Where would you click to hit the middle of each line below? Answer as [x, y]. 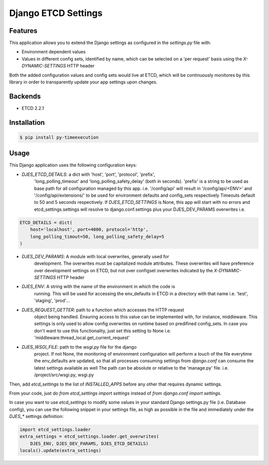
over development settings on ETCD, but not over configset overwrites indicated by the [124, 270]
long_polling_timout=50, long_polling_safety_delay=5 [97, 236]
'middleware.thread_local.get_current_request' [82, 338]
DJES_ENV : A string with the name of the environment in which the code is [98, 287]
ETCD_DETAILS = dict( [46, 223]
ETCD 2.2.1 [33, 108]
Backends [25, 96]
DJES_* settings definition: [36, 417]
